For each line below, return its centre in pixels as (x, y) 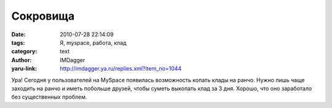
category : (24, 52)
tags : (18, 42)
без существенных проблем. (49, 97)
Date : (18, 34)
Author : (22, 60)
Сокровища (43, 16)
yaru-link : (24, 69)
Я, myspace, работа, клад (93, 42)
